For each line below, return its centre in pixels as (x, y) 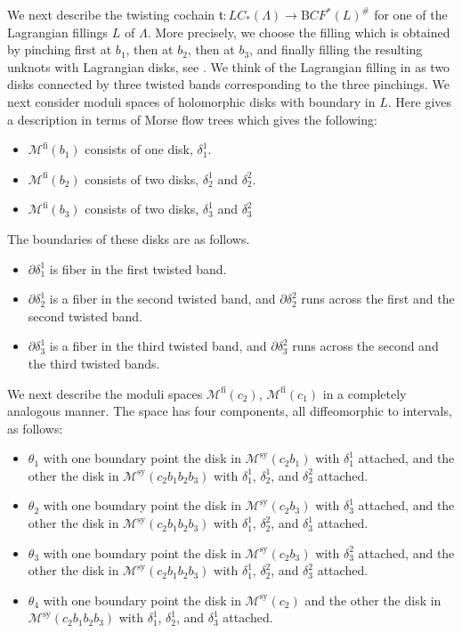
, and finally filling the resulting (336, 49)
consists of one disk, (139, 149)
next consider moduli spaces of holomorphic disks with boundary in (191, 101)
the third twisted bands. (94, 363)
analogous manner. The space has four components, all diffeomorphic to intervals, (230, 411)
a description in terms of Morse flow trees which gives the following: (192, 119)
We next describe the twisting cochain (111, 14)
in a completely (365, 393)
